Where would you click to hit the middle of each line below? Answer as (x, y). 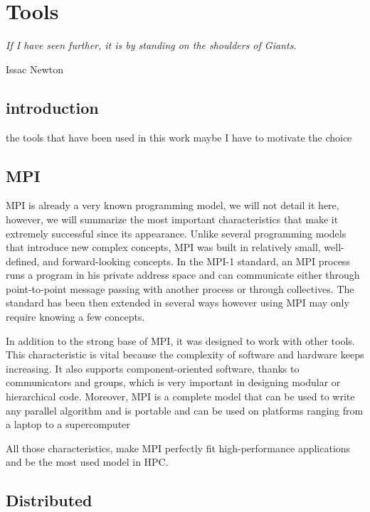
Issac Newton (35, 69)
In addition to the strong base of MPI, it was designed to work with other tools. (180, 340)
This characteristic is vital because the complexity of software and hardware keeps (185, 354)
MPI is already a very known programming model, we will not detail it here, (173, 205)
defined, (23, 261)
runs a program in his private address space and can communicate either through (183, 275)
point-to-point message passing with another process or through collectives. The (180, 288)
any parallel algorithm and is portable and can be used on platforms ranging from (185, 410)
